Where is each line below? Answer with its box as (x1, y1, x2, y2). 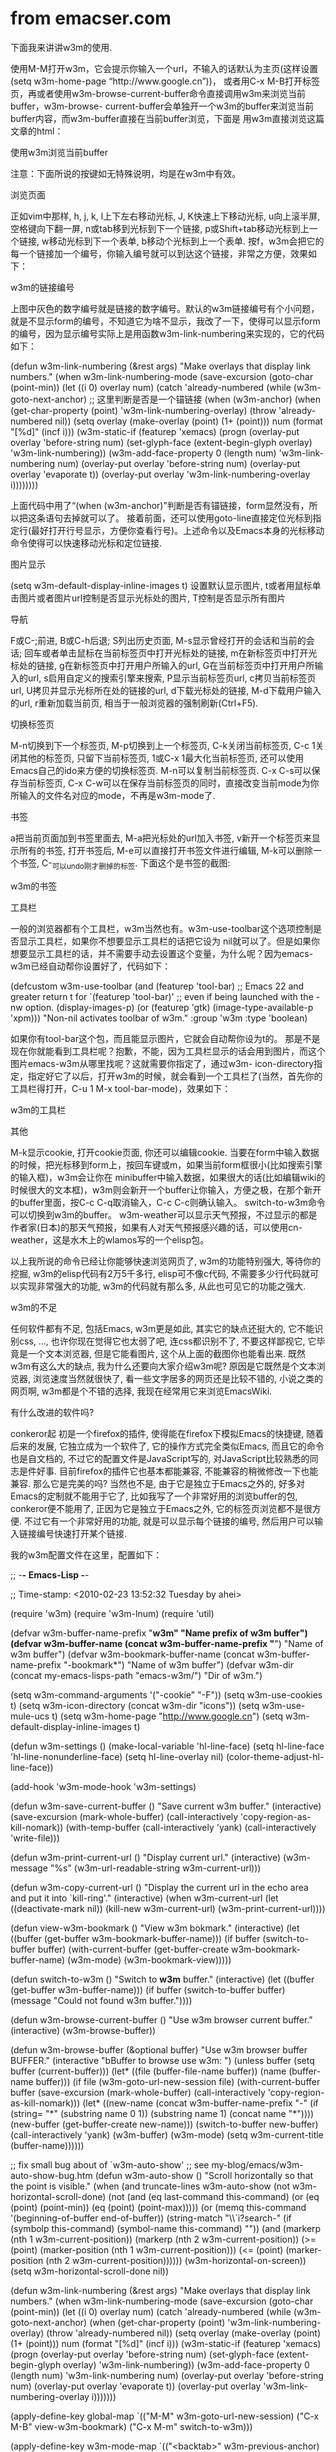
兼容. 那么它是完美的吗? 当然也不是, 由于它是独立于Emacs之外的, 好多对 (10, 1477, 305, 1489)
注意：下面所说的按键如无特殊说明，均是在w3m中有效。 (10, 167, 242, 179)
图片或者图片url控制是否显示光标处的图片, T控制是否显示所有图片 (18, 592, 287, 604)
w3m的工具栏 (10, 1103, 67, 1116)
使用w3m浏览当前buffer (10, 146, 109, 158)
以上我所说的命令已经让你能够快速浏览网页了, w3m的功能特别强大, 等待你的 (10, 1255, 322, 1267)
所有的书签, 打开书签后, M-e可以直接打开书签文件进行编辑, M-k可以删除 (18, 844, 313, 856)
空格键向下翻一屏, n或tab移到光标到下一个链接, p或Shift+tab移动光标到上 (10, 222, 310, 234)
